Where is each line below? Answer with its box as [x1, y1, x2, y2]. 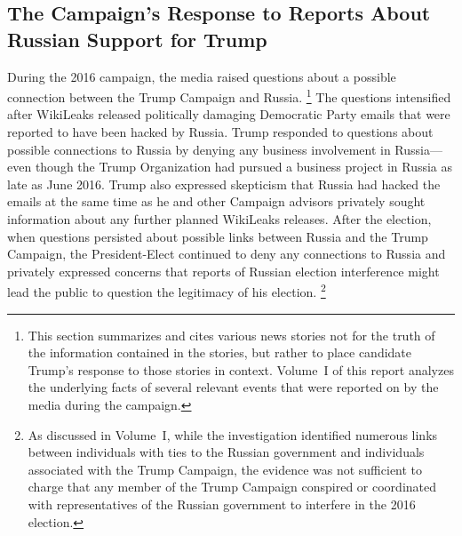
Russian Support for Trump [7, 25, 267, 52]
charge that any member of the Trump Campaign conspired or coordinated [28, 477, 437, 496]
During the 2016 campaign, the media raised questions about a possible [7, 67, 396, 85]
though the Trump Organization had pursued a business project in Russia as [35, 157, 453, 176]
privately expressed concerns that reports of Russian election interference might [7, 261, 440, 280]
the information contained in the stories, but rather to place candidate [28, 343, 412, 362]
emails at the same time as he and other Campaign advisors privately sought [7, 192, 426, 211]
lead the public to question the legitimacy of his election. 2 [7, 280, 326, 301]
